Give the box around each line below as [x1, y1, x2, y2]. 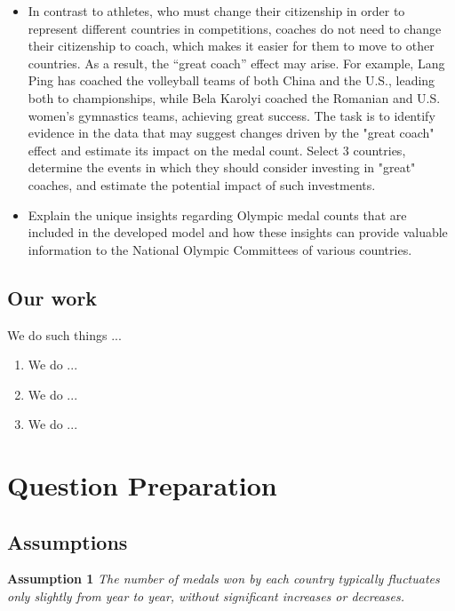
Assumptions [7, 528, 128, 555]
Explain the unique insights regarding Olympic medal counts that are [28, 205, 407, 224]
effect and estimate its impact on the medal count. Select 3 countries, [28, 140, 406, 159]
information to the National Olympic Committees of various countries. [28, 240, 412, 258]
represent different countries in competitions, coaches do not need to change [28, 19, 442, 37]
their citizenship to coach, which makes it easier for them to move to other [28, 36, 435, 55]
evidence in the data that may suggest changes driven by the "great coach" [28, 123, 435, 142]
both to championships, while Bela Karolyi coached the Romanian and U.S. [28, 88, 441, 107]
